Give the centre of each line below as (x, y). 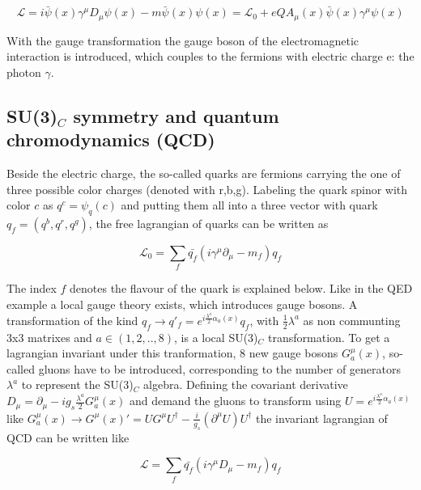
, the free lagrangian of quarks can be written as (208, 224)
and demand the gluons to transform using (235, 401)
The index (32, 288)
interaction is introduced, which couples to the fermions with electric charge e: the (210, 56)
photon (24, 72)
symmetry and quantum (176, 115)
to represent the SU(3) (77, 384)
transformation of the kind (72, 320)
